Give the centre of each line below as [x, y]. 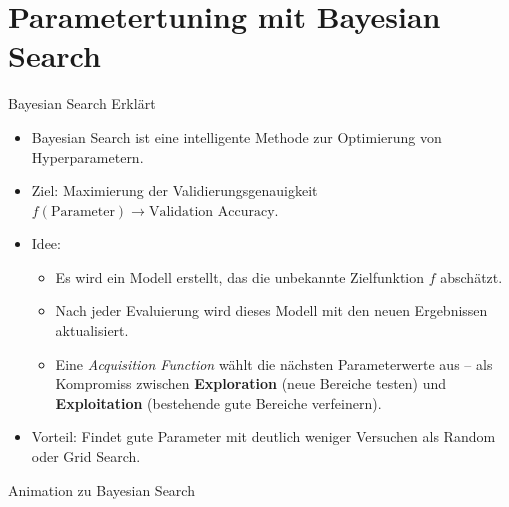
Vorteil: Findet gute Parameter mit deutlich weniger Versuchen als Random [263, 436]
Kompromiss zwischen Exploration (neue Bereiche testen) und [251, 383]
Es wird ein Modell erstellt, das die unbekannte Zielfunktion [240, 276]
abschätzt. [471, 276]
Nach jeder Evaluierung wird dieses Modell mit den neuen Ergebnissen [271, 310]
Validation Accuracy [211, 211]
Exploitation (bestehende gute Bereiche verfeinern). [218, 402]
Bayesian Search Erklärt [82, 103]
